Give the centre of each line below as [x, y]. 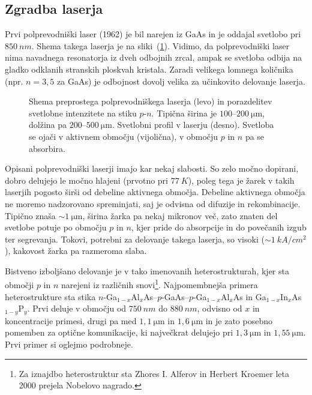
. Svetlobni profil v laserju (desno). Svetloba [193, 125]
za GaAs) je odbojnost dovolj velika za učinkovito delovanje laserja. [181, 81]
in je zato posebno [239, 320]
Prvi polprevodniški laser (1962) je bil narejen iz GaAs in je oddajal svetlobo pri [153, 34]
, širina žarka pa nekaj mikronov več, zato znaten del [180, 215]
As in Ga [250, 296]
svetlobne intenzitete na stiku [83, 113]
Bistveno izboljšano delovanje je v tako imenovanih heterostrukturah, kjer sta [147, 270]
